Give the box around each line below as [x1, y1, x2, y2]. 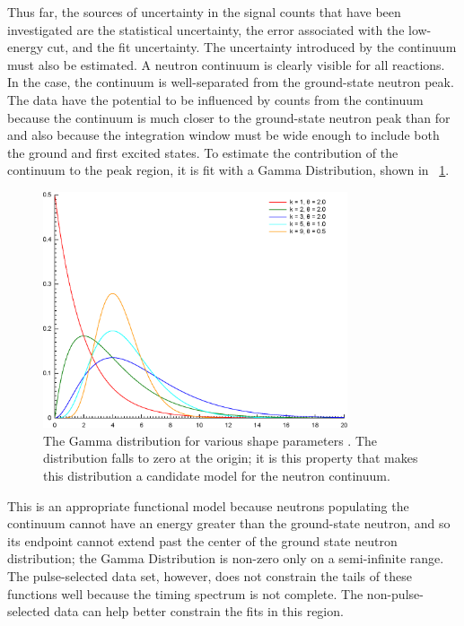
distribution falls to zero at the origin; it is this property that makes [43, 448, 418, 467]
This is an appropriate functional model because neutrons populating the [7, 496, 409, 515]
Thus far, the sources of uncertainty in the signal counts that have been [7, 3, 401, 21]
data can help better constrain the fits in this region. [54, 602, 344, 621]
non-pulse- [366, 584, 424, 603]
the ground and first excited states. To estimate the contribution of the [7, 143, 398, 161]
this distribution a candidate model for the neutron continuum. [43, 466, 390, 485]
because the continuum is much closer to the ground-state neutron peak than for [7, 108, 451, 126]
